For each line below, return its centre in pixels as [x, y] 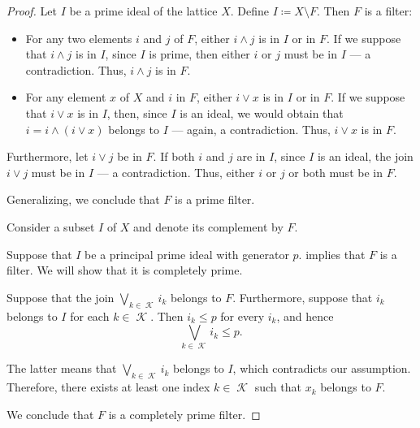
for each [90, 316]
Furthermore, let [48, 156]
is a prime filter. [215, 199]
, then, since [137, 112]
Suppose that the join [61, 297]
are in [251, 156]
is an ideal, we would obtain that [262, 112]
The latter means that [62, 368]
